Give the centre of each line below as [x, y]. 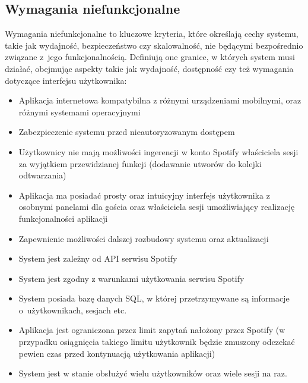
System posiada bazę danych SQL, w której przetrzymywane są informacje [154, 298]
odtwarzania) [42, 175]
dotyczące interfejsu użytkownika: [66, 80]
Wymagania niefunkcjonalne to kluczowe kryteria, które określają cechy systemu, [152, 34]
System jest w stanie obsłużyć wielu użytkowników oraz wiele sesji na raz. [153, 373]
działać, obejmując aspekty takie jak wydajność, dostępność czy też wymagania [149, 68]
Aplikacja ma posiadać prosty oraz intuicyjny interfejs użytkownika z [144, 195]
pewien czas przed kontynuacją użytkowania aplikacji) [117, 353]
